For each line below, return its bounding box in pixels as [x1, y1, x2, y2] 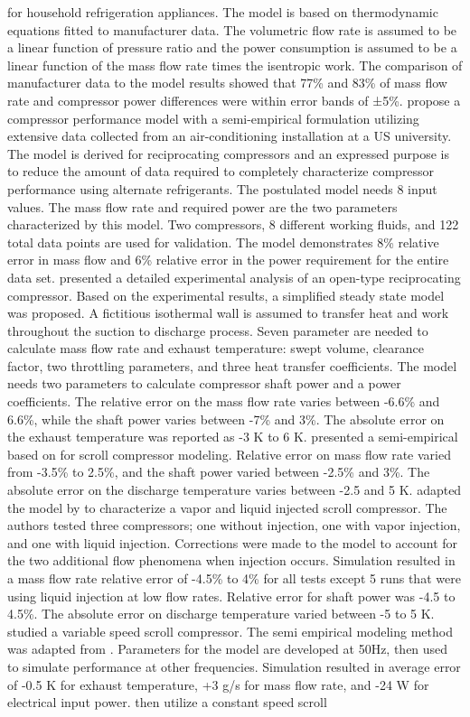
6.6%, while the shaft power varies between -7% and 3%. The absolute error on [7, 409, 445, 428]
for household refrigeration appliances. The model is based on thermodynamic [7, 3, 438, 21]
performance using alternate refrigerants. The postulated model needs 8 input [7, 179, 437, 198]
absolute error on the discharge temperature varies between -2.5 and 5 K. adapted [7, 480, 462, 499]
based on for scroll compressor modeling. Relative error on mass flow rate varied [7, 444, 451, 463]
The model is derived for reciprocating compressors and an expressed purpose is [7, 144, 449, 163]
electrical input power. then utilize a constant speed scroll [7, 693, 327, 712]
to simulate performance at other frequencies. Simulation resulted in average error [7, 656, 461, 675]
